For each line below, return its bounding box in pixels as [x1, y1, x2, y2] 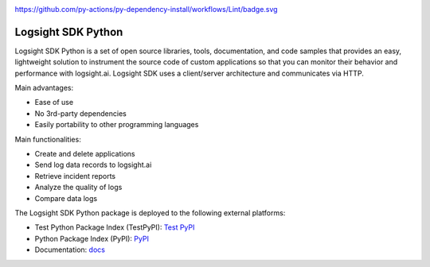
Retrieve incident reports [34, 171, 115, 180]
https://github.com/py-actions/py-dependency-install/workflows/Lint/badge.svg [14, 5, 278, 14]
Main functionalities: [14, 134, 81, 144]
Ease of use [34, 98, 74, 107]
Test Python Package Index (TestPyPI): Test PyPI [34, 222, 195, 232]
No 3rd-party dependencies [34, 108, 127, 118]
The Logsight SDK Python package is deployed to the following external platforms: [14, 207, 286, 218]
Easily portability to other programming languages [34, 120, 199, 130]
